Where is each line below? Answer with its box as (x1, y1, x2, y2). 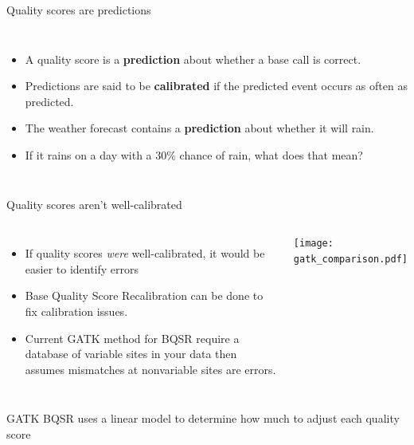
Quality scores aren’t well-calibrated (6, 195, 182, 212)
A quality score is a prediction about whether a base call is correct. (25, 50, 361, 67)
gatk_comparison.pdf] (293, 253, 408, 265)
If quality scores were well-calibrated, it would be (25, 245, 265, 262)
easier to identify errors (25, 260, 139, 277)
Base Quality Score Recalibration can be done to (25, 287, 264, 304)
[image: (293, 238, 334, 250)
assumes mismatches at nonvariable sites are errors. (25, 360, 276, 377)
